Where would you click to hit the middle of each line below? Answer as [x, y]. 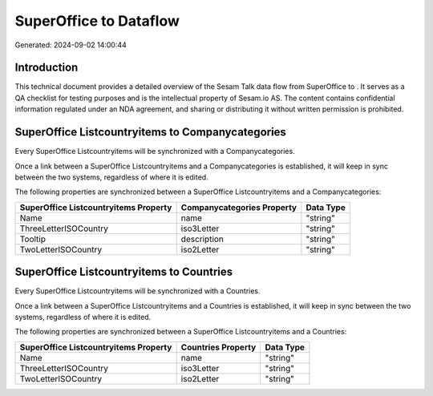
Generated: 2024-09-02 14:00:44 [71, 45]
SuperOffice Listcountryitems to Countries [124, 272]
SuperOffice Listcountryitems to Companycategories [150, 132]
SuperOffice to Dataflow [97, 21]
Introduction [47, 68]
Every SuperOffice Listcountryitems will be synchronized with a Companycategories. [155, 152]
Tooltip [33, 239]
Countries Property [219, 347]
